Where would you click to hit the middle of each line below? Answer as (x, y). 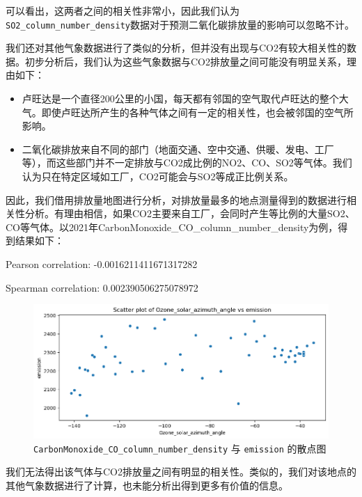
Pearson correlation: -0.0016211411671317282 (102, 263)
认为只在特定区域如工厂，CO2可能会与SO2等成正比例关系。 (158, 176)
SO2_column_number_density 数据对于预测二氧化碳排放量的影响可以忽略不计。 (180, 24)
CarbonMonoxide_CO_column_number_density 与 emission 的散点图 (180, 448)
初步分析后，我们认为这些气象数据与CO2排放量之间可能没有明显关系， (186, 61)
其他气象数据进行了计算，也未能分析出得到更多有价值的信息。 (147, 485)
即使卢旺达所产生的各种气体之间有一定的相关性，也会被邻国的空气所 (197, 112)
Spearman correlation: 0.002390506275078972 (102, 287)
